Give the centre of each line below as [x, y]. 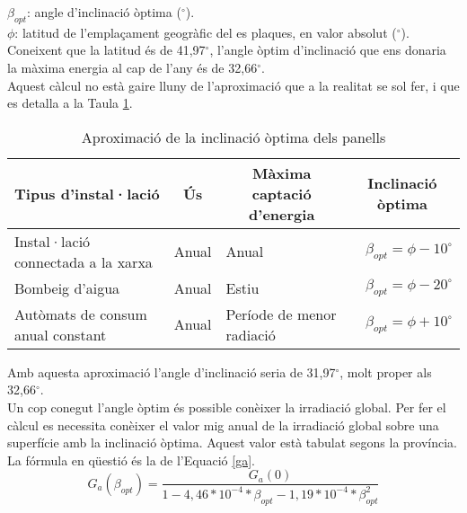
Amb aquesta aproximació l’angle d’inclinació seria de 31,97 [172, 371]
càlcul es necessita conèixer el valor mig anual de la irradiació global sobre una [223, 425]
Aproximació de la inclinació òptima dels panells [233, 137]
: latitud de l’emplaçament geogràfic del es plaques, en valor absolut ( [206, 32]
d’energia [282, 214]
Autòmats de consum [81, 314]
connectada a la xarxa [84, 261]
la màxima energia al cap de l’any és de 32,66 [132, 67]
